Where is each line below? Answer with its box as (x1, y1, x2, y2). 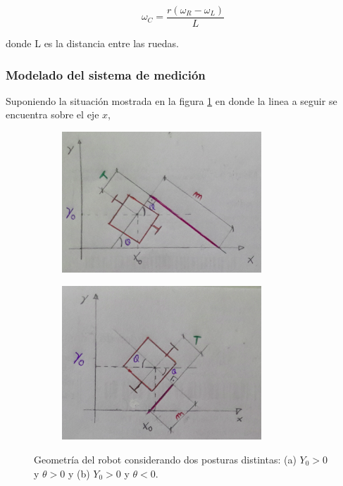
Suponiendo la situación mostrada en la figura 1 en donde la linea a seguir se (6, 93, 337, 108)
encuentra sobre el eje (6, 107, 99, 122)
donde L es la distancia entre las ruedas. (6, 36, 179, 51)
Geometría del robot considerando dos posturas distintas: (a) (34, 451, 297, 466)
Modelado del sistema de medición (6, 66, 206, 83)
